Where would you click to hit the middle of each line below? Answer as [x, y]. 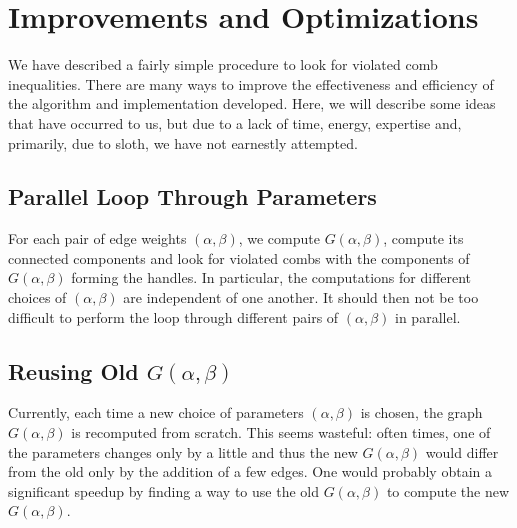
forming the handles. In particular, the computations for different [271, 277]
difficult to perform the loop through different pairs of [173, 316]
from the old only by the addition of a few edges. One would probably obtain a [250, 471]
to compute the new [448, 490]
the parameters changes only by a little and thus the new [183, 451]
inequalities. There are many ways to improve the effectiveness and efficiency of [251, 83]
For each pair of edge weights [97, 238]
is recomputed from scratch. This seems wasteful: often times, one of [281, 432]
